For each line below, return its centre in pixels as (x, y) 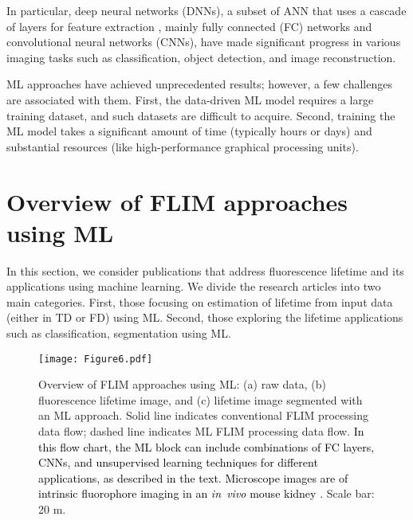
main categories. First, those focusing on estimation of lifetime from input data (200, 301)
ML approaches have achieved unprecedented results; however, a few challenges (199, 84)
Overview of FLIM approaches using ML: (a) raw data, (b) (182, 384)
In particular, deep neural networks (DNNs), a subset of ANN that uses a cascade (206, 10)
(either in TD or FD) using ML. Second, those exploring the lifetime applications (205, 317)
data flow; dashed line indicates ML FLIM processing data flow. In (201, 431)
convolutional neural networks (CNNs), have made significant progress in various (204, 42)
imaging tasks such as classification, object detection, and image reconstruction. (201, 57)
